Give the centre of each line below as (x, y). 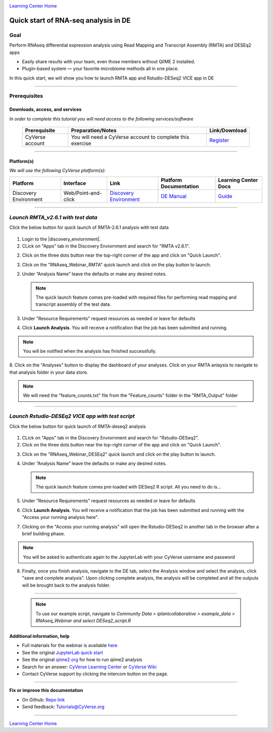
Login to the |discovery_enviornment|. (61, 239)
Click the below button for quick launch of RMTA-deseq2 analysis (78, 426)
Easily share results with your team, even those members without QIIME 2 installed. (109, 61)
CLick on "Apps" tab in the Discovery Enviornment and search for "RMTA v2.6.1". (106, 246)
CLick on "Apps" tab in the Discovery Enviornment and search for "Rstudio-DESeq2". (110, 437)
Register (219, 140)
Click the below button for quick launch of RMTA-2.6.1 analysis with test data (89, 227)
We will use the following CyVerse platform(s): (58, 171)
